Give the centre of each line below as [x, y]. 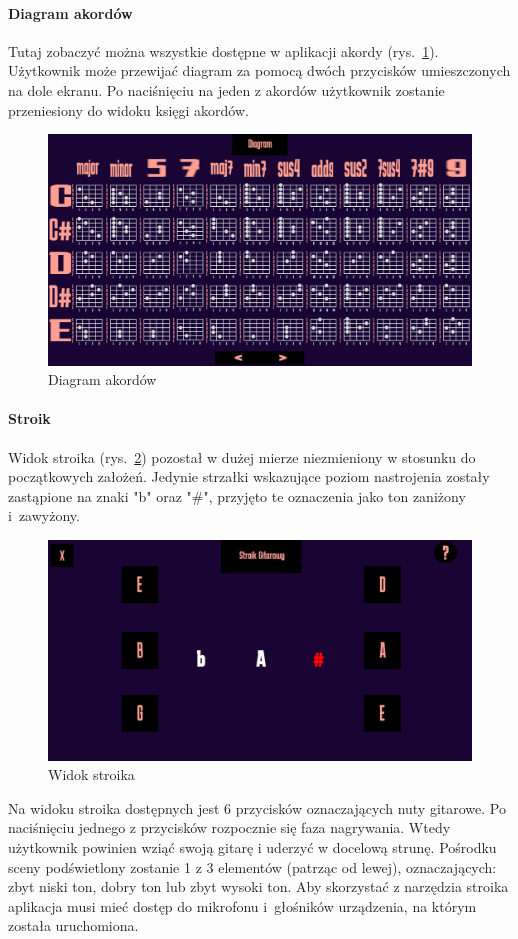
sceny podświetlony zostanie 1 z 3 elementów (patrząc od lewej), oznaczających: [252, 866]
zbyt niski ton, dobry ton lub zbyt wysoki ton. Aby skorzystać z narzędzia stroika [258, 886]
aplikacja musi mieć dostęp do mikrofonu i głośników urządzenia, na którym [242, 905]
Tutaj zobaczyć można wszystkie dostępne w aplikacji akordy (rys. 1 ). [223, 50]
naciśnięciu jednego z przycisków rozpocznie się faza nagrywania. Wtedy [229, 827]
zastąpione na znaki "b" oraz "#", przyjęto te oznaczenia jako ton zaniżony [237, 495]
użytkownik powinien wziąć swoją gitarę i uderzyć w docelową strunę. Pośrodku [252, 847]
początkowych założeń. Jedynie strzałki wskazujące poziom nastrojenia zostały [249, 476]
